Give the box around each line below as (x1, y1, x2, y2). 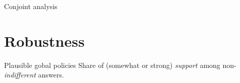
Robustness (4, 30, 85, 51)
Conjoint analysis (4, 1, 58, 11)
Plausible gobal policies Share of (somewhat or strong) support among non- (4, 59, 236, 70)
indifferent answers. (4, 69, 64, 80)
